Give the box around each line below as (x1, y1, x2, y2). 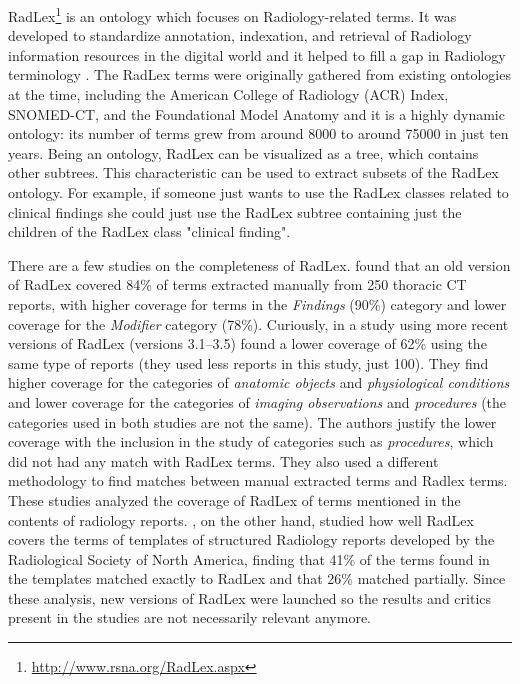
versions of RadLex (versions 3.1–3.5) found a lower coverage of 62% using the (8, 333, 487, 354)
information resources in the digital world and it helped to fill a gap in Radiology (8, 44, 506, 65)
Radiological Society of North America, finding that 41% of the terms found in (8, 548, 490, 569)
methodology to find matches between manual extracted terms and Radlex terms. (8, 470, 508, 491)
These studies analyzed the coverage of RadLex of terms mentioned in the (8, 489, 461, 510)
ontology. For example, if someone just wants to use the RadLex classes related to (8, 182, 509, 202)
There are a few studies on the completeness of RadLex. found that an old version (8, 254, 511, 275)
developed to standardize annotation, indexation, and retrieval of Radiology (8, 25, 472, 46)
